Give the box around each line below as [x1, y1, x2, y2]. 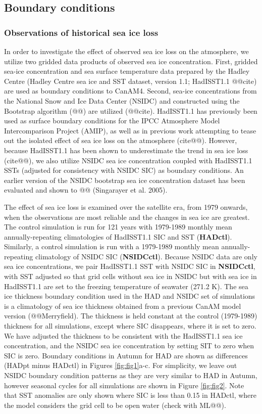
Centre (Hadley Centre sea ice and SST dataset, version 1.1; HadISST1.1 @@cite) [4, 75, 257, 86]
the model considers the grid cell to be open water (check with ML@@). [4, 399, 226, 410]
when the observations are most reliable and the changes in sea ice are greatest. [4, 211, 250, 222]
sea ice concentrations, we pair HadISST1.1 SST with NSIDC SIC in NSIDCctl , [4, 261, 255, 271]
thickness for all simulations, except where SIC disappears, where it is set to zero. [4, 320, 256, 331]
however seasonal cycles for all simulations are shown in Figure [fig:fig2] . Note [4, 380, 244, 390]
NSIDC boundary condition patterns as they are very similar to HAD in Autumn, [4, 370, 257, 380]
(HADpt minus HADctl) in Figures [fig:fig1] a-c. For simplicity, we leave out [4, 360, 237, 371]
